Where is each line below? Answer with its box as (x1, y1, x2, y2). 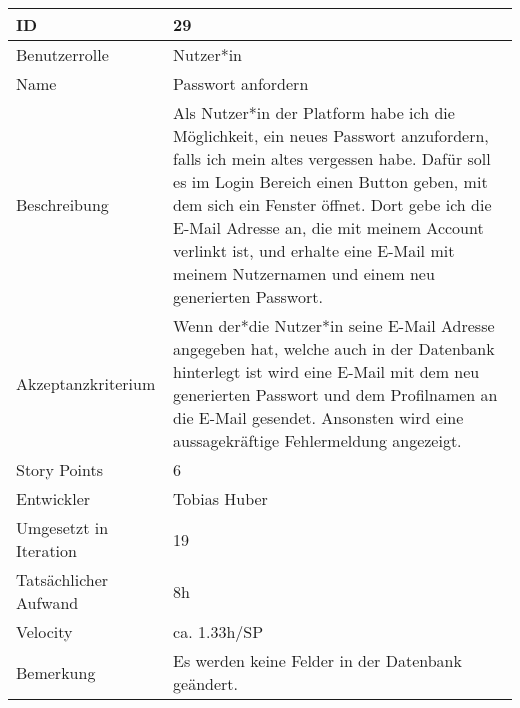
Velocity (16, 620, 73, 643)
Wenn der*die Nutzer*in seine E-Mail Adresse (173, 314, 495, 337)
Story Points (16, 458, 104, 481)
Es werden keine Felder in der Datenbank (173, 649, 462, 672)
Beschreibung (16, 193, 109, 216)
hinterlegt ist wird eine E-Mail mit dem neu (173, 360, 480, 383)
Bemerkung (16, 660, 96, 684)
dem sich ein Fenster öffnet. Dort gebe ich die (173, 193, 492, 216)
